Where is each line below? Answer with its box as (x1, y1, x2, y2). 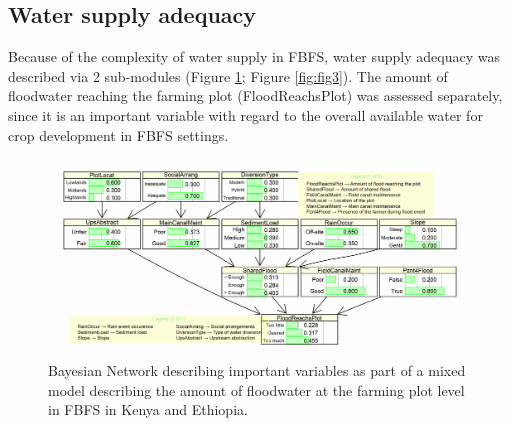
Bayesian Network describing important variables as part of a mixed (48, 360, 466, 381)
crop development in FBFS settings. (8, 124, 229, 145)
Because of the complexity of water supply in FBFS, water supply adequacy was (8, 46, 500, 67)
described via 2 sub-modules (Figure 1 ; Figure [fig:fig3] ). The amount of (8, 65, 448, 86)
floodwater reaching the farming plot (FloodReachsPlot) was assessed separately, (8, 85, 503, 106)
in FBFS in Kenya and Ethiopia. (48, 399, 248, 420)
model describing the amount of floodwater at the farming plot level (48, 379, 465, 400)
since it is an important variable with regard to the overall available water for (8, 104, 483, 125)
